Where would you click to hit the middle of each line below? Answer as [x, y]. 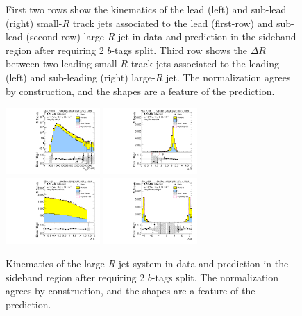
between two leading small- [63, 64]
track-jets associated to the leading [205, 64]
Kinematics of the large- [57, 264]
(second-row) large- [67, 36]
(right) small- [34, 23]
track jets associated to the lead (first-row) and [173, 23]
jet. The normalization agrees [228, 77]
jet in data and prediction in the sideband [207, 36]
